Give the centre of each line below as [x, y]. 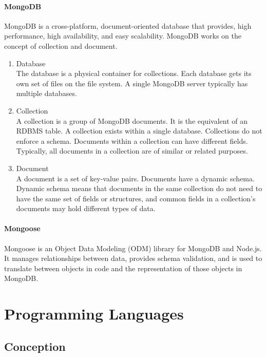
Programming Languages [94, 314]
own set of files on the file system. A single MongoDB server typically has [132, 83]
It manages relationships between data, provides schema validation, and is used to [133, 258]
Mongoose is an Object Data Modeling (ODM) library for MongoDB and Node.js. [133, 248]
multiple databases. [46, 93]
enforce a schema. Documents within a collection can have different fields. [132, 140]
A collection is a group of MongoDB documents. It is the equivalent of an [132, 120]
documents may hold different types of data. [86, 208]
